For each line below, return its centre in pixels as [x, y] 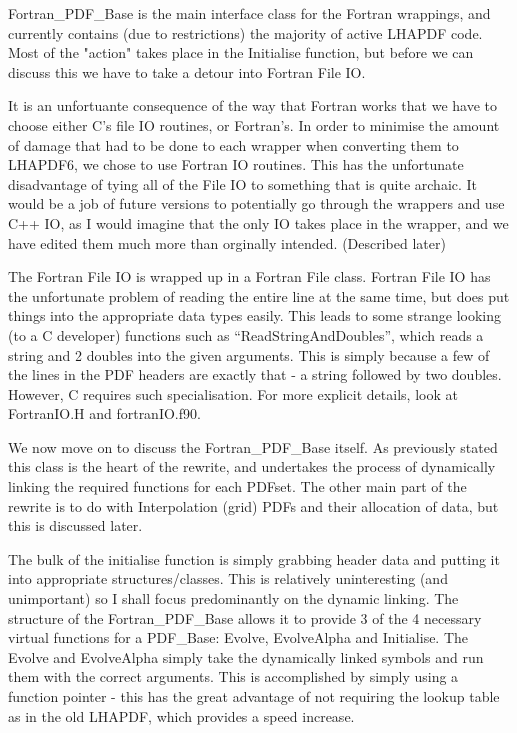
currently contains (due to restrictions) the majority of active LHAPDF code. [245, 32]
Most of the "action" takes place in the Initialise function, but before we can [241, 52]
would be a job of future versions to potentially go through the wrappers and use [256, 203]
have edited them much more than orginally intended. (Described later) [227, 242]
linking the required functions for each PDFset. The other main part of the [237, 486]
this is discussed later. [75, 525]
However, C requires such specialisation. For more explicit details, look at [233, 393]
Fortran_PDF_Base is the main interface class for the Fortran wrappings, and [249, 13]
